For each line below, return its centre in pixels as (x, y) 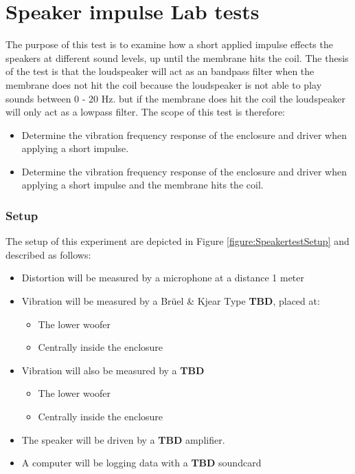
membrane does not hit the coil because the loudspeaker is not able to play (164, 84)
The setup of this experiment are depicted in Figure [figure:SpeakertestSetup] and (177, 241)
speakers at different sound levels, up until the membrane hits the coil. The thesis (177, 57)
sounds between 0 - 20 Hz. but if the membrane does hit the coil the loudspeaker (176, 98)
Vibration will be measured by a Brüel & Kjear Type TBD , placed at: (171, 301)
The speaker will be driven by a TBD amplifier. (123, 439)
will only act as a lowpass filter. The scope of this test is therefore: (145, 112)
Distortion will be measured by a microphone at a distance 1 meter (163, 278)
